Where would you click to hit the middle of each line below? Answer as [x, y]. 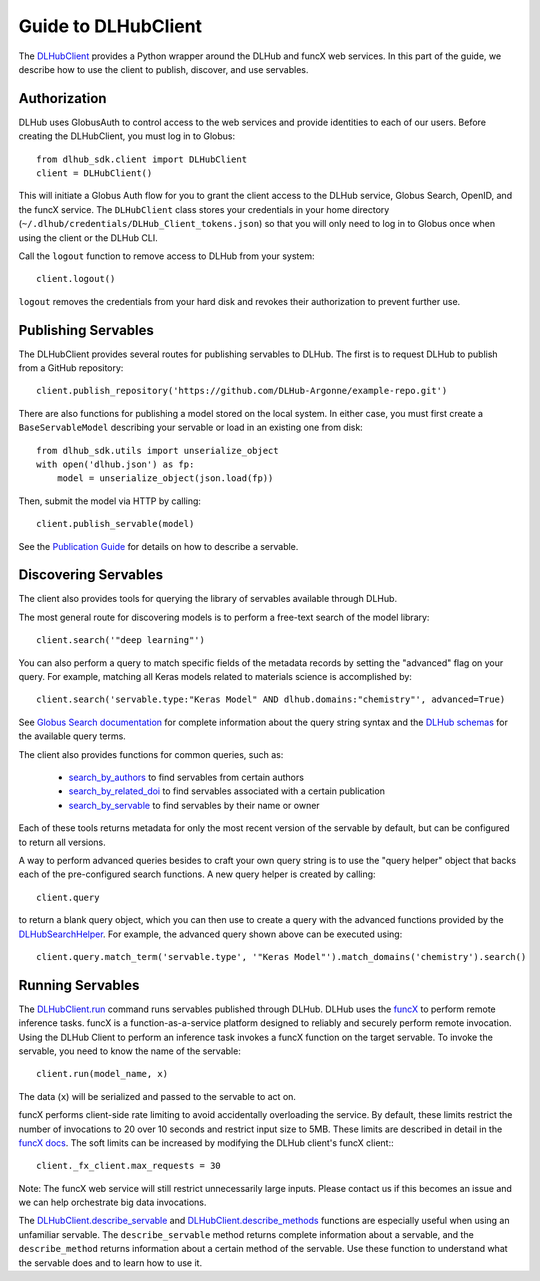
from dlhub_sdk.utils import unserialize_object [157, 450]
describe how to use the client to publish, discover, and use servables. [163, 69]
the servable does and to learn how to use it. [110, 1262]
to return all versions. [62, 842]
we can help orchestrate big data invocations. [112, 1202]
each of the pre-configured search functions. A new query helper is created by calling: [197, 874]
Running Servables [79, 985]
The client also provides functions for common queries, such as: [151, 754]
